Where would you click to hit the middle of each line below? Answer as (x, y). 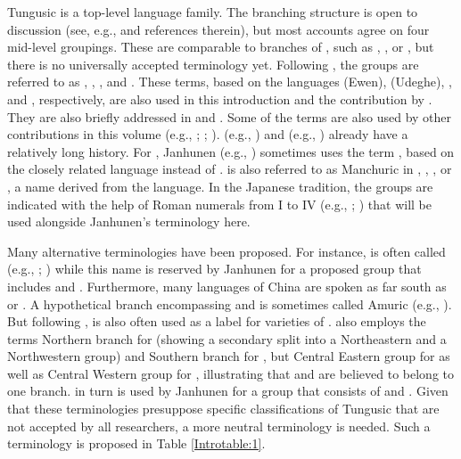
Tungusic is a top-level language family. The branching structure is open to (213, 12)
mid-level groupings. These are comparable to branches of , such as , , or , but (221, 47)
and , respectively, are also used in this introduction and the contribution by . (220, 98)
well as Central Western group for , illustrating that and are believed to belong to (230, 373)
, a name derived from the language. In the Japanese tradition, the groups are (220, 186)
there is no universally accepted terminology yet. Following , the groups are (213, 64)
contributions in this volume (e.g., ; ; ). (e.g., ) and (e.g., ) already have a (208, 134)
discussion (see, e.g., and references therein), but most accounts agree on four (218, 29)
